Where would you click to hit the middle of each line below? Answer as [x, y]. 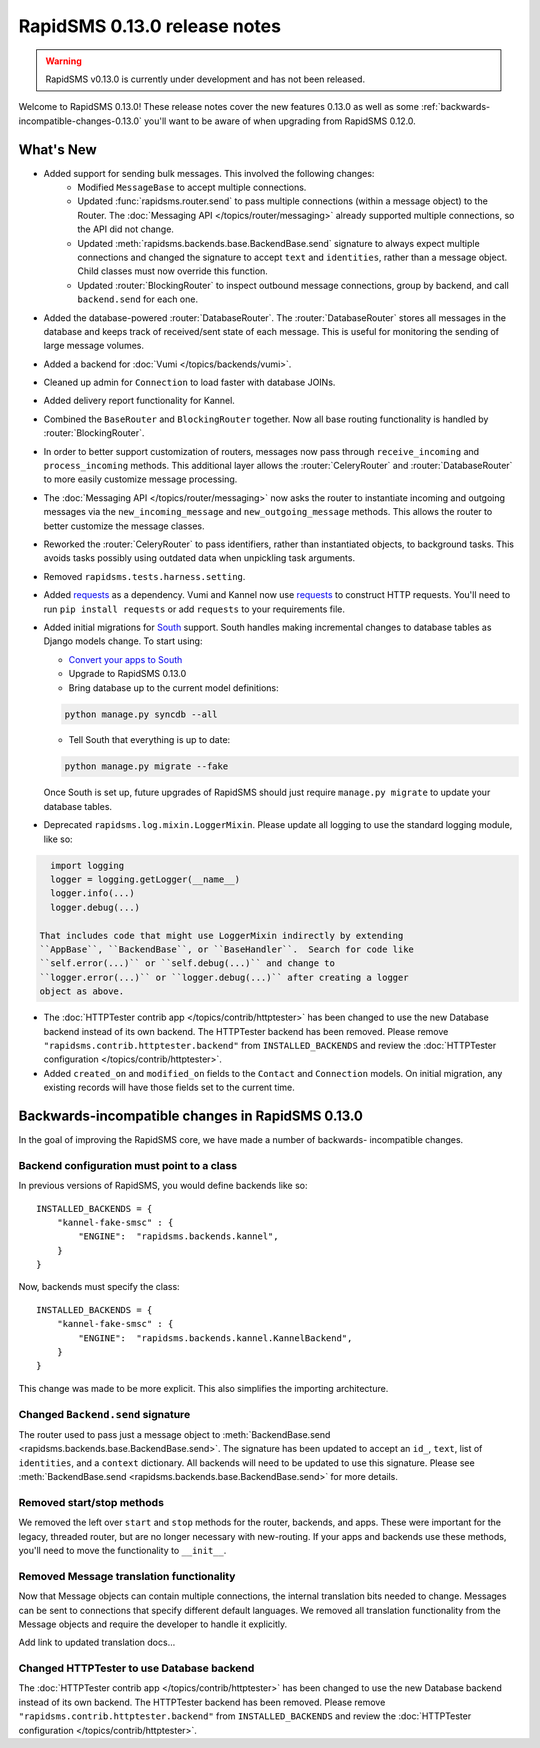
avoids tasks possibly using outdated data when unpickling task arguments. [199, 558]
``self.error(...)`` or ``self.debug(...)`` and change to [187, 963]
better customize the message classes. [124, 526]
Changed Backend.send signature [104, 1414]
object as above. [82, 991]
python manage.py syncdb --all [141, 714]
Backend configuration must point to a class [128, 1165]
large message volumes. [94, 346]
